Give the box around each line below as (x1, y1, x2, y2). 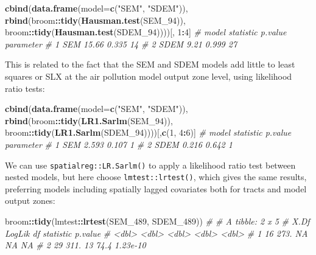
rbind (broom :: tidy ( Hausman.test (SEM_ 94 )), (5, 13, 186, 26)
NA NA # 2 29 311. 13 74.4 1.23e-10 (5, 239, 146, 251)
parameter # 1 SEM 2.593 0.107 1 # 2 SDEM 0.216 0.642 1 (5, 138, 233, 150)
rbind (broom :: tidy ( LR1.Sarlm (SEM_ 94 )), (5, 114, 173, 127)
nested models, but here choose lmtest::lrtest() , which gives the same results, (5, 170, 307, 183)
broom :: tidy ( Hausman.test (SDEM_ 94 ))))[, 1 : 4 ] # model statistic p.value (5, 26, 287, 38)
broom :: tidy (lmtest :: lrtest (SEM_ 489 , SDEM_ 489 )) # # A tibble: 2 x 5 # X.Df (5, 215, 310, 228)
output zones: (5, 194, 55, 207)
